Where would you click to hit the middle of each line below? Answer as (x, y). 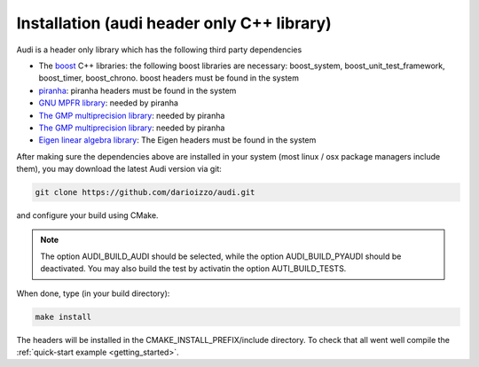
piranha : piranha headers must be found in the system (137, 90)
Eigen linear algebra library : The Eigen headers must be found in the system (177, 140)
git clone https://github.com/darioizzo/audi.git (145, 192)
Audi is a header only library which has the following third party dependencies (159, 50)
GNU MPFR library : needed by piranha (109, 103)
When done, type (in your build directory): (93, 293)
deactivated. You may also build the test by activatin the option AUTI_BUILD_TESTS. (193, 269)
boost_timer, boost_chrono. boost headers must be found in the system (169, 78)
